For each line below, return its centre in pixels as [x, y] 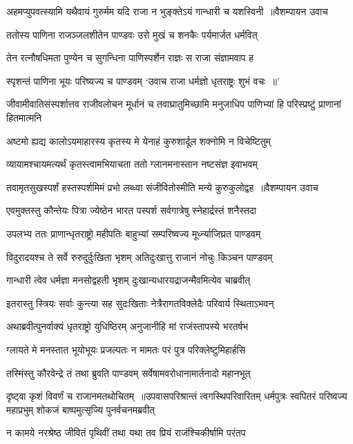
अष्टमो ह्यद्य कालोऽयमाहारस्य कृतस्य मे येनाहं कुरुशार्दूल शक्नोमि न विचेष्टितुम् [139, 141]
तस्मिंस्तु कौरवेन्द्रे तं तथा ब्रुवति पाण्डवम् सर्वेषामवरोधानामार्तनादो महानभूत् [128, 373]
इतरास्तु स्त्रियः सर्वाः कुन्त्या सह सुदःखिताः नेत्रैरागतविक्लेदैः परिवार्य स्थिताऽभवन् [140, 303]
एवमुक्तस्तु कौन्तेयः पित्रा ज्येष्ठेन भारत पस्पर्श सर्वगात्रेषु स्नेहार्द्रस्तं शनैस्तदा [131, 210]
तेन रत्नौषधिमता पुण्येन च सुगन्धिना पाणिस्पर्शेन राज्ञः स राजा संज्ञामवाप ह [130, 58]
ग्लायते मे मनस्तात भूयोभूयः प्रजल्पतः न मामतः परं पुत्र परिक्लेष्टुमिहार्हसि [126, 349]
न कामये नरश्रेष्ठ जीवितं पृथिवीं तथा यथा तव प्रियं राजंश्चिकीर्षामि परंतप [126, 433]
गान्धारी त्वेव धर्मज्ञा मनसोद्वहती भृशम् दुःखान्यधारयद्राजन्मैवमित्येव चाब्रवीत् [128, 280]
